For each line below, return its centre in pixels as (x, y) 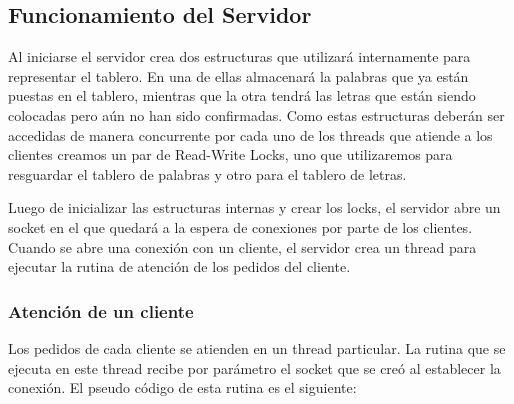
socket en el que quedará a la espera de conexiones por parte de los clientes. (240, 226)
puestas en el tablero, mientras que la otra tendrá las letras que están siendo (242, 95)
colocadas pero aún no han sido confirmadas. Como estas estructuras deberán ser (256, 114)
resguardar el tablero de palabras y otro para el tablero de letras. (207, 173)
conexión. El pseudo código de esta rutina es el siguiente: (182, 387)
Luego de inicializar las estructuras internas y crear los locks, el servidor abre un (254, 207)
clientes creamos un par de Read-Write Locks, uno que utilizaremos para (230, 154)
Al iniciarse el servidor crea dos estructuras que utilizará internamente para (239, 56)
